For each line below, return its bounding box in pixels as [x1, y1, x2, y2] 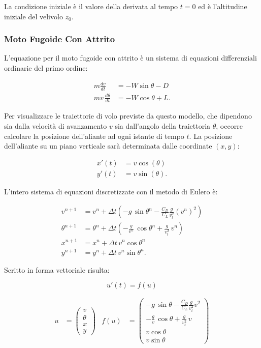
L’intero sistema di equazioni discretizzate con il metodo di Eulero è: [4, 186, 218, 196]
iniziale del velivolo [4, 11, 63, 21]
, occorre [216, 120, 243, 131]
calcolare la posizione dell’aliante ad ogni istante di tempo [4, 130, 184, 141]
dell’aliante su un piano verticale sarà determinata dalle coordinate [4, 140, 212, 151]
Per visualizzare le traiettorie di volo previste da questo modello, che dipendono [4, 110, 252, 121]
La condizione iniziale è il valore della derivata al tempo [4, 1, 178, 11]
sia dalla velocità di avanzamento [4, 120, 107, 131]
